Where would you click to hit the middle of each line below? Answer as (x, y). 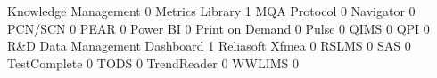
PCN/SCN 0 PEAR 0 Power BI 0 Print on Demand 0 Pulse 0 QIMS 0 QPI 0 (218, 28)
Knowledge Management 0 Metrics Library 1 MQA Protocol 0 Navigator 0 (211, 11)
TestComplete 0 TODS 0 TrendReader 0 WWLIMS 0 (153, 62)
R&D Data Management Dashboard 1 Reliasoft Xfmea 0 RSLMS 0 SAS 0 (209, 46)
